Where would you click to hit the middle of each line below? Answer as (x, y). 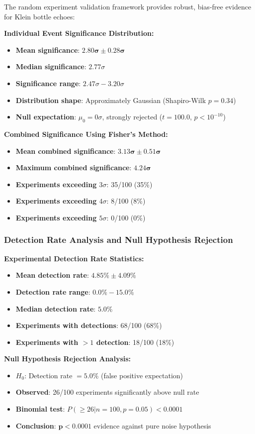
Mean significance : (48, 50)
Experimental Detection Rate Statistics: (74, 258)
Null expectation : (46, 117)
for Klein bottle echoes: (40, 16)
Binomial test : (40, 409)
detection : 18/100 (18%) (135, 342)
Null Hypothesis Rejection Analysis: (68, 359)
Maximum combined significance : (74, 167)
